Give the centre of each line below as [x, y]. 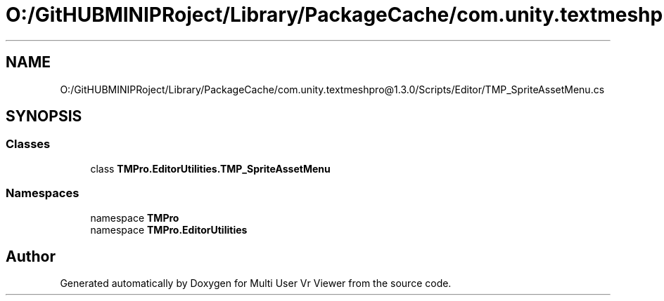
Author [31, 256]
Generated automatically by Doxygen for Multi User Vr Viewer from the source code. [256, 283]
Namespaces [43, 193]
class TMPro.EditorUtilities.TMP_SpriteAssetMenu [210, 168]
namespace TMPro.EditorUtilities [169, 229]
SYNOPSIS [44, 116]
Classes [28, 144]
